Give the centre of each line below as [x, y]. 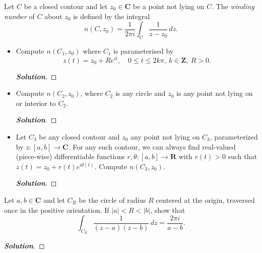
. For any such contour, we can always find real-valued [152, 146]
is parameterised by [143, 50]
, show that [168, 210]
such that [242, 156]
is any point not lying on [215, 93]
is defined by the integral [112, 16]
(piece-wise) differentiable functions [70, 156]
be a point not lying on [169, 6]
